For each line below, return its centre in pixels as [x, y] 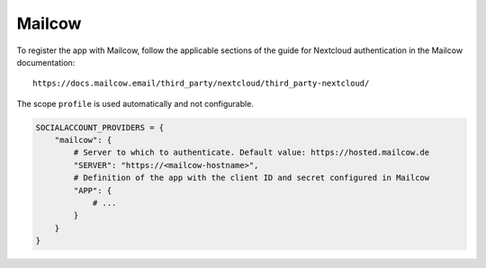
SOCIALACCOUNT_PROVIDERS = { [100, 127]
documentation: [46, 62]
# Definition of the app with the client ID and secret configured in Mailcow [252, 178]
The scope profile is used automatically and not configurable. [135, 103]
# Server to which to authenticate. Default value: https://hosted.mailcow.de [252, 152]
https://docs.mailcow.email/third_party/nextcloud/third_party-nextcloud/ [201, 84]
